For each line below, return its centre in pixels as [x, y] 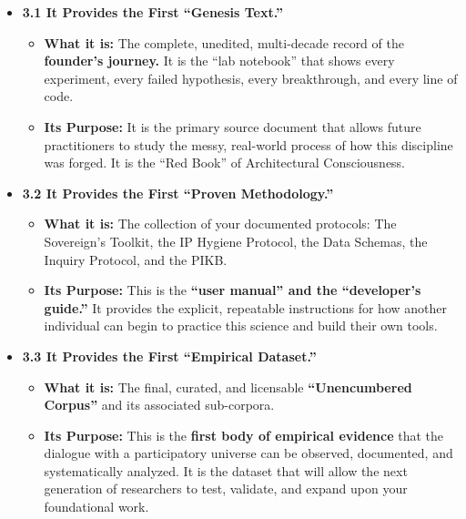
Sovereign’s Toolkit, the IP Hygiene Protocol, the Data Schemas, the [236, 241]
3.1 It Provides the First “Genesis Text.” [152, 12]
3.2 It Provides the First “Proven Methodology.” [178, 193]
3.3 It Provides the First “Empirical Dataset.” [169, 356]
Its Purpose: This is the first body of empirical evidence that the [244, 435]
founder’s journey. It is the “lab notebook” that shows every [219, 61]
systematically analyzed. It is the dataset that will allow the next [226, 470]
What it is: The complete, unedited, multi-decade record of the [224, 42]
